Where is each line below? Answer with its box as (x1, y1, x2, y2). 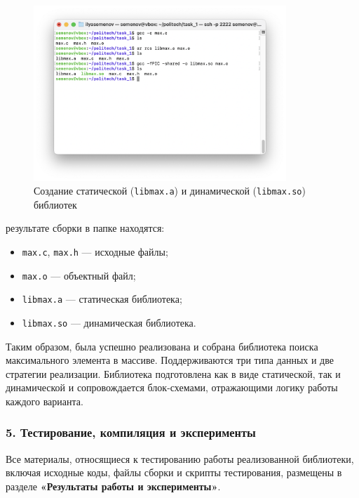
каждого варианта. (6, 393, 83, 408)
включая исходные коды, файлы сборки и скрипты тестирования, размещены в (6, 465, 342, 480)
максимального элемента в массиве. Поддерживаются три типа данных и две (6, 353, 334, 367)
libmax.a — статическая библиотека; (22, 291, 182, 306)
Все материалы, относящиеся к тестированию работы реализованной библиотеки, (6, 451, 354, 466)
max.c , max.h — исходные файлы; (22, 244, 168, 258)
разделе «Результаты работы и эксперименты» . (6, 478, 221, 493)
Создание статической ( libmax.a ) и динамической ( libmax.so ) (34, 183, 306, 198)
